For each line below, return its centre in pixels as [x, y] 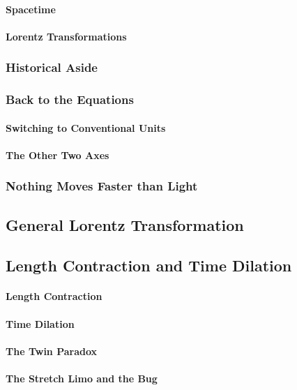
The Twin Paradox [52, 351]
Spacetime [31, 9]
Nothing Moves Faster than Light [102, 186]
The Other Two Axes [58, 155]
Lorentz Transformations [66, 36]
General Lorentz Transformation [125, 224]
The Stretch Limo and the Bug [82, 378]
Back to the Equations [70, 99]
